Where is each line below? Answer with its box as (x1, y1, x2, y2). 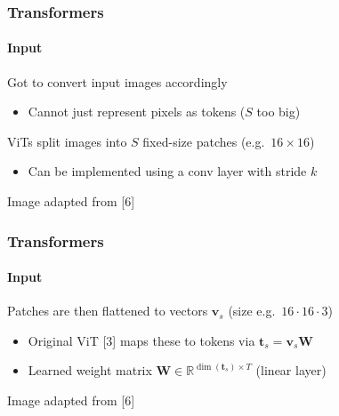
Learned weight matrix (28, 361, 152, 380)
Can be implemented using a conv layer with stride (28, 162, 307, 180)
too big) (256, 102, 301, 121)
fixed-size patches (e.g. (142, 132, 265, 150)
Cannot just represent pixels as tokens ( (28, 102, 246, 121)
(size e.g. (228, 301, 276, 320)
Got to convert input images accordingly (7, 72, 228, 91)
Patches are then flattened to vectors (7, 301, 208, 320)
